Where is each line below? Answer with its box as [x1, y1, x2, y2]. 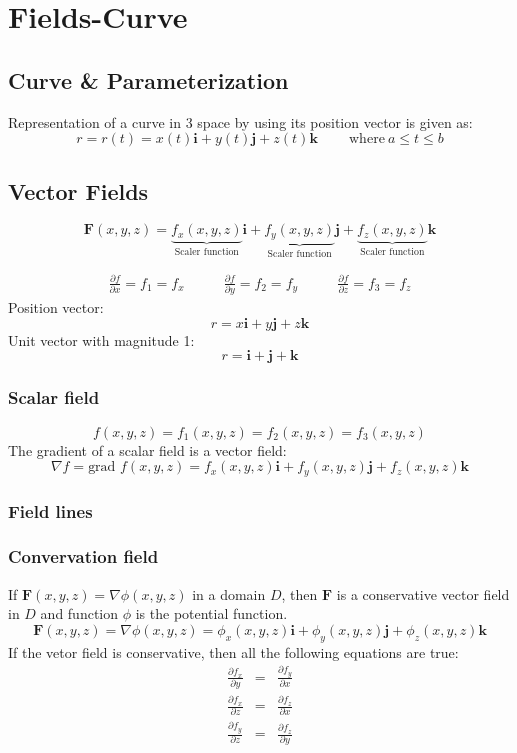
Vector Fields [8, 175, 149, 206]
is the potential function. [135, 603, 288, 624]
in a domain [192, 583, 266, 604]
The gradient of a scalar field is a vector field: [8, 439, 287, 460]
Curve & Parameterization [8, 64, 289, 95]
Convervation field [8, 544, 159, 569]
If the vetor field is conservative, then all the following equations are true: [8, 641, 459, 662]
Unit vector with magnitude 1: [8, 329, 195, 350]
